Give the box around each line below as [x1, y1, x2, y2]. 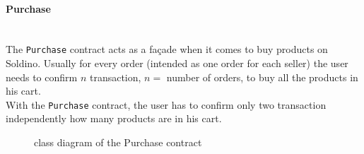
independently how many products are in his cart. [6, 111, 222, 126]
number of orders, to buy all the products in [166, 69, 358, 84]
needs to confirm [6, 69, 78, 84]
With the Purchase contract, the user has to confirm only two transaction [6, 97, 327, 112]
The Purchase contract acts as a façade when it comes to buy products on [6, 42, 328, 57]
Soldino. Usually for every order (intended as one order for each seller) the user [6, 56, 348, 71]
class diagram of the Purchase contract [34, 135, 202, 150]
